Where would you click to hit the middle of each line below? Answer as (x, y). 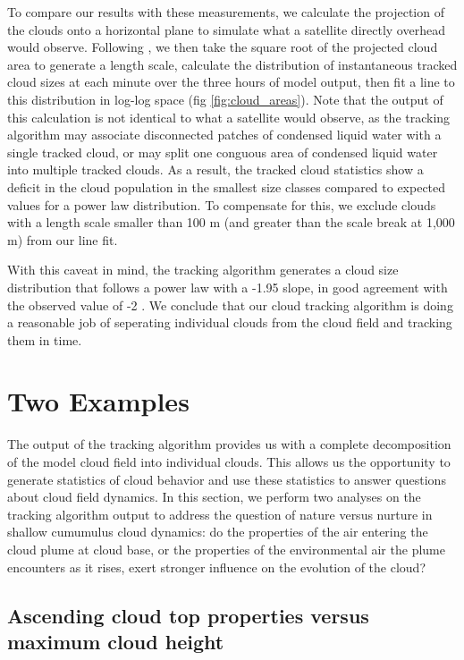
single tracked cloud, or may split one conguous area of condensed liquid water (223, 152)
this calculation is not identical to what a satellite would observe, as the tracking (229, 117)
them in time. (45, 339)
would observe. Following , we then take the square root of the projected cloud (223, 47)
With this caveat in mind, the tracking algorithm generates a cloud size (203, 270)
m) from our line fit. (63, 239)
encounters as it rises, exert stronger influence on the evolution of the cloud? (217, 567)
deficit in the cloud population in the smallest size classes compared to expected (227, 186)
